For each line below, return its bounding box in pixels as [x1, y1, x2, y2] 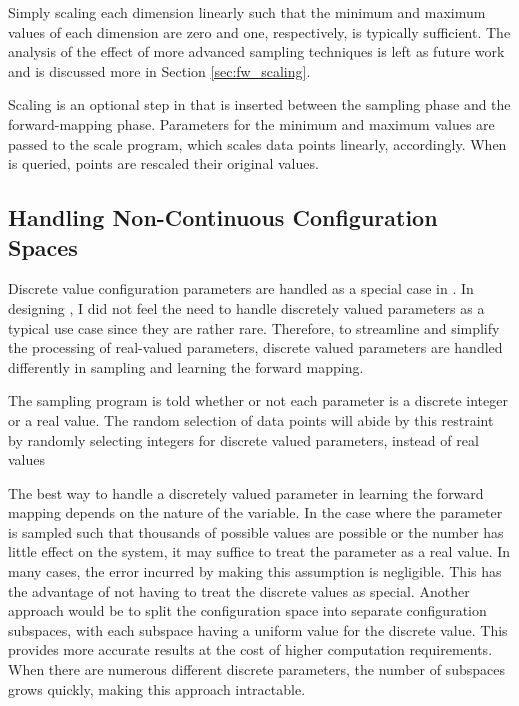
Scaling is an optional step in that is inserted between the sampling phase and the [8, 94, 511, 115]
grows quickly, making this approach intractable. [8, 678, 306, 699]
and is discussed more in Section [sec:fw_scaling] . [8, 60, 311, 81]
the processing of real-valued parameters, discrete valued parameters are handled [8, 337, 503, 358]
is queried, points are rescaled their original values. [8, 153, 319, 174]
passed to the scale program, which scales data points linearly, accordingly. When [8, 133, 507, 154]
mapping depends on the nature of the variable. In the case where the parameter [8, 502, 503, 523]
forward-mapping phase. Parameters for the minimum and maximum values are [8, 113, 495, 134]
